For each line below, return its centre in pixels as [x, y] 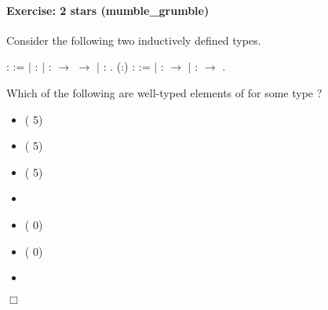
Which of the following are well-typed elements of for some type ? [164, 92]
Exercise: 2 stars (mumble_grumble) [108, 10]
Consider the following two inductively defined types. [134, 40]
